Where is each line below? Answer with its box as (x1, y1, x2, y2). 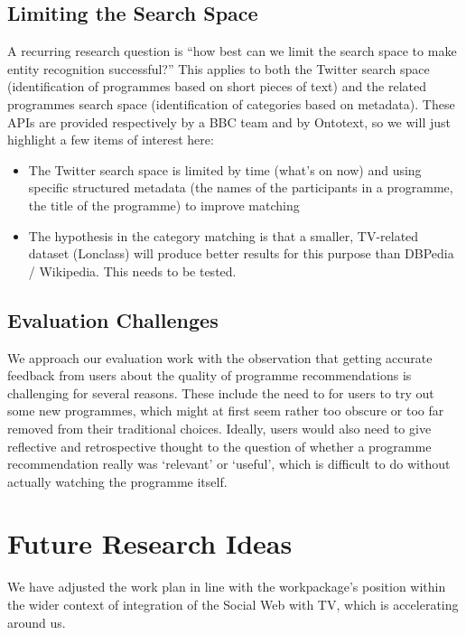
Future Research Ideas (7, 525, 293, 562)
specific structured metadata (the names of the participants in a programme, (28, 178, 453, 197)
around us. (7, 612, 66, 631)
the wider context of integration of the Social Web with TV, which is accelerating (7, 595, 459, 613)
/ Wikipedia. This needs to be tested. (28, 261, 237, 280)
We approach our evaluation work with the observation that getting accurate (7, 348, 433, 367)
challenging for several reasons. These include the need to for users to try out (7, 383, 434, 402)
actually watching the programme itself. (7, 472, 228, 490)
